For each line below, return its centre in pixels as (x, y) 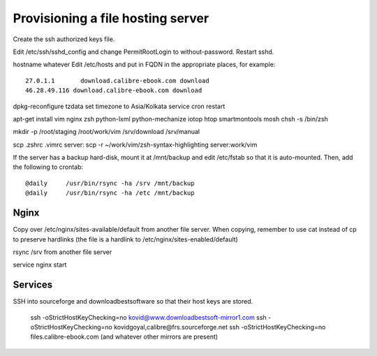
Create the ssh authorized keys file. (64, 39)
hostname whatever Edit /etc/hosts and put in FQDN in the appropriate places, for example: (144, 65)
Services (33, 285)
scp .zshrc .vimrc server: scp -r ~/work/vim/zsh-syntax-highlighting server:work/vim (135, 144)
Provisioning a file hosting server (111, 18)
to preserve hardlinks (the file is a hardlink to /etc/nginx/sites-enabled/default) (126, 239)
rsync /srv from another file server (62, 252)
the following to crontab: (48, 167)
